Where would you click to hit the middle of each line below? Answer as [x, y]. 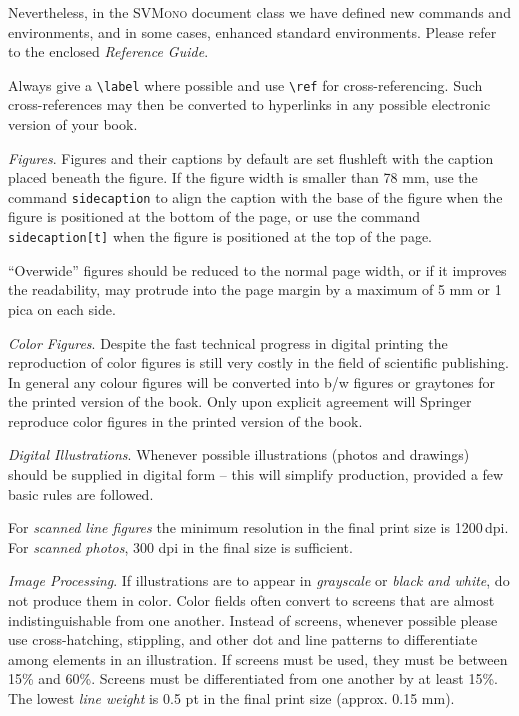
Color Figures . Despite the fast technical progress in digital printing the [228, 342]
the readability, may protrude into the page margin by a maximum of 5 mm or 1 [255, 289]
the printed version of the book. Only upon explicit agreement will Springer [240, 401]
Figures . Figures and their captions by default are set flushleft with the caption [251, 157]
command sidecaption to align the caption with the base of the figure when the [255, 196]
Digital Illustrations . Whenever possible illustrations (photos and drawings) [239, 454]
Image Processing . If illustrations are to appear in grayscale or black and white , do [259, 580]
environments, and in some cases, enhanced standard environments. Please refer [252, 31]
